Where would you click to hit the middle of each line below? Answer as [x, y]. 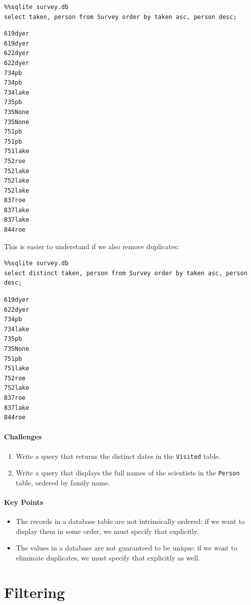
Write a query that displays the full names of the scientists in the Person [128, 473]
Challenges [23, 437]
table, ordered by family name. [63, 482]
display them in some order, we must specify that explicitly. [107, 531]
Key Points [24, 502]
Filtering [34, 592]
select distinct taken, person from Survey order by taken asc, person [126, 273]
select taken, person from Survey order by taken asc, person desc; [120, 17]
